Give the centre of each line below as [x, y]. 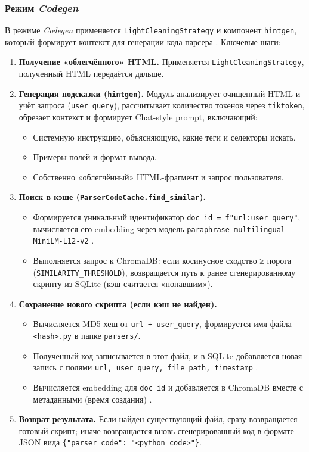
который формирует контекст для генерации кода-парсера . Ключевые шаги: [143, 41]
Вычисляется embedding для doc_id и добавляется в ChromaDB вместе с [168, 387]
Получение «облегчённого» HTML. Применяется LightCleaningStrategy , [161, 62]
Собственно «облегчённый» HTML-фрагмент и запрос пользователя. [158, 177]
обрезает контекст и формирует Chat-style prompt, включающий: [138, 117]
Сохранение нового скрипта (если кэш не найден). [118, 303]
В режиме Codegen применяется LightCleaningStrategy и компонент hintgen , [151, 30]
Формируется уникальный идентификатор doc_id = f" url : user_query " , [167, 217]
